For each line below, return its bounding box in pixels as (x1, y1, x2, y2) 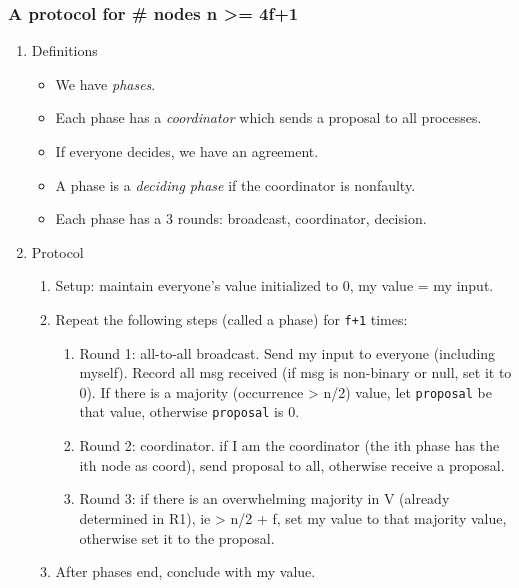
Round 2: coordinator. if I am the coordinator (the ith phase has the (79, 435, 500, 456)
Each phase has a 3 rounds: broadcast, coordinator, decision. (55, 208, 427, 229)
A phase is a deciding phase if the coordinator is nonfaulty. (55, 174, 416, 195)
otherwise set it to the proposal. (79, 527, 275, 548)
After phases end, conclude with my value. (55, 561, 316, 582)
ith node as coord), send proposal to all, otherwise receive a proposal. (79, 454, 505, 475)
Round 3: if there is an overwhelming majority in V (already (79, 488, 450, 509)
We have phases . (55, 73, 156, 94)
